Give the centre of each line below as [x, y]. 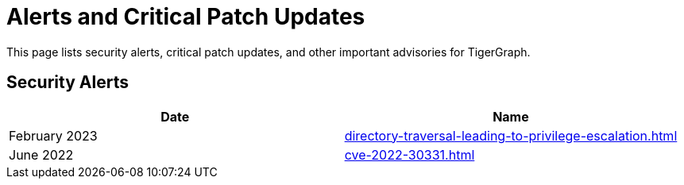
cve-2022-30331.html [410, 154]
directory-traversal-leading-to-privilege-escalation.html [511, 135]
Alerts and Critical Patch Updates [186, 17]
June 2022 [41, 154]
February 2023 [53, 135]
